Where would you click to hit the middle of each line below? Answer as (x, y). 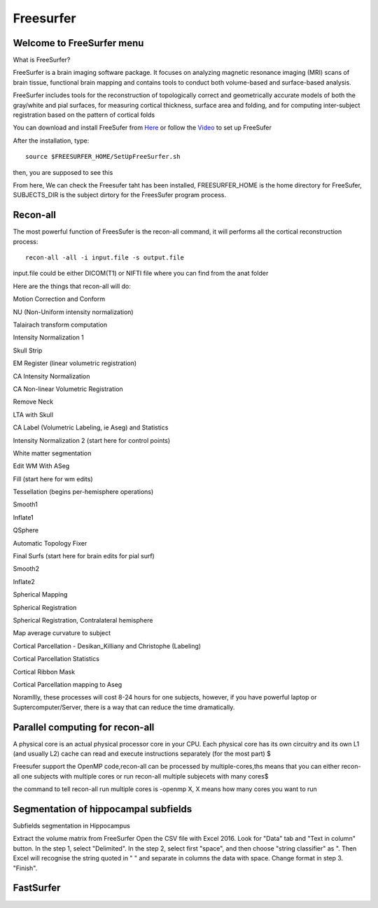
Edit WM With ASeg (41, 466)
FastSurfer (37, 888)
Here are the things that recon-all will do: (72, 286)
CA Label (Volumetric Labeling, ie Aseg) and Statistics (91, 427)
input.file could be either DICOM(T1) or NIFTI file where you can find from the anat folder (141, 274)
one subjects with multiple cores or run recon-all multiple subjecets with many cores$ (145, 776)
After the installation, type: (51, 141)
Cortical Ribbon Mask (44, 672)
